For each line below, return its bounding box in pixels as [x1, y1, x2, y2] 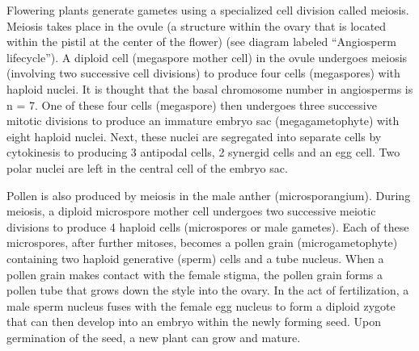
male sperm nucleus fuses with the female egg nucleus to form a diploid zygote [6, 297, 396, 314]
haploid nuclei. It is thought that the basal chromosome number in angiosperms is [6, 80, 413, 97]
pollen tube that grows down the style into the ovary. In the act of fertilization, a [6, 282, 409, 299]
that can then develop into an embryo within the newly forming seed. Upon [6, 313, 381, 330]
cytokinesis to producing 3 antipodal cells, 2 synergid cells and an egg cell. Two [6, 144, 400, 161]
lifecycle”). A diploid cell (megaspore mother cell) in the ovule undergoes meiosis [6, 48, 408, 65]
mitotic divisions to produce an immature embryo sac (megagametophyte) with [6, 112, 400, 129]
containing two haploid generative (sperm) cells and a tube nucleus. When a [6, 249, 384, 266]
